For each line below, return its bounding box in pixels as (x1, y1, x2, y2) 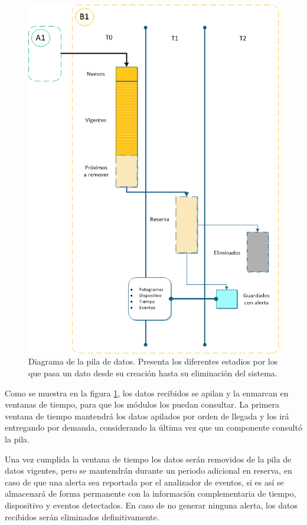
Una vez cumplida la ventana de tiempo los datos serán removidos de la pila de (5, 452, 292, 465)
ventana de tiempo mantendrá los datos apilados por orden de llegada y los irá (5, 409, 289, 422)
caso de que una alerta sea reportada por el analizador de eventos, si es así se (5, 475, 284, 488)
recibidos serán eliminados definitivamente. (5, 510, 159, 523)
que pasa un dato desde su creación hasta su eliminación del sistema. (28, 367, 277, 379)
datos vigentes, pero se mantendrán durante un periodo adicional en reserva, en (5, 464, 292, 477)
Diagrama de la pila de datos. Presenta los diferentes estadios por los (28, 355, 278, 367)
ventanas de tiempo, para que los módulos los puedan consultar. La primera (5, 398, 280, 411)
